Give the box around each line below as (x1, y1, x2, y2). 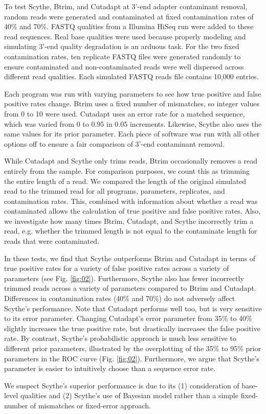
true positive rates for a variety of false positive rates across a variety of (4, 263, 229, 273)
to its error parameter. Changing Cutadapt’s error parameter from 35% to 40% (4, 313, 252, 324)
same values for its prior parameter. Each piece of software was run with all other (4, 128, 260, 139)
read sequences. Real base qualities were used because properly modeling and (4, 31, 246, 41)
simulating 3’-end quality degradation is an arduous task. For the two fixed (4, 41, 239, 52)
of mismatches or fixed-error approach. (30, 400, 151, 410)
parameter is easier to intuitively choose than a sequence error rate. (4, 363, 216, 374)
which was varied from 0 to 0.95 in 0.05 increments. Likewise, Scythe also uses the (4, 118, 262, 129)
